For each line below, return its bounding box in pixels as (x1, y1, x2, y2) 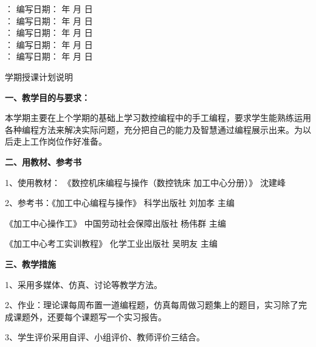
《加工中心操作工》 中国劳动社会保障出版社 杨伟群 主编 (5, 216, 226, 229)
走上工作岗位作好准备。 (13, 135, 107, 148)
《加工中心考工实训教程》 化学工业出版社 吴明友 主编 (5, 237, 218, 250)
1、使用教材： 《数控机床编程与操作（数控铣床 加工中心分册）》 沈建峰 (5, 176, 286, 188)
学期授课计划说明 (5, 70, 73, 83)
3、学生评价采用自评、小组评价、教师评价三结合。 (5, 331, 205, 343)
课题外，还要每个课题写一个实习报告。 (13, 310, 167, 323)
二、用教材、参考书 (5, 155, 81, 168)
